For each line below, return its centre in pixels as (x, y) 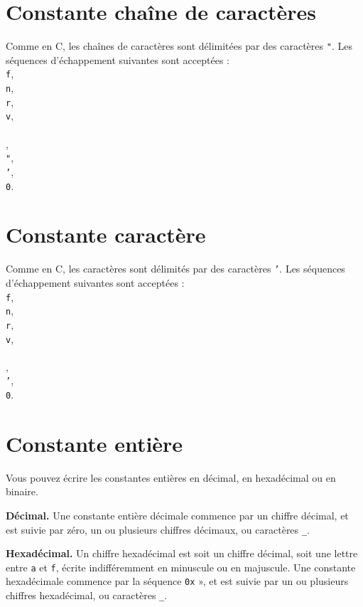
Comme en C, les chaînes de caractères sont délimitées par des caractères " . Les (179, 46)
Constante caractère (106, 234)
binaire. (22, 491)
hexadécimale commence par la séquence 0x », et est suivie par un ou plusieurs (177, 581)
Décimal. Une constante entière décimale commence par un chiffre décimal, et (177, 515)
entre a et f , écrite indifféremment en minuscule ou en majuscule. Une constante (181, 567)
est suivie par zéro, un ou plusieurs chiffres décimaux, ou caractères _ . (158, 529)
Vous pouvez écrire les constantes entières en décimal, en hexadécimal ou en (171, 477)
